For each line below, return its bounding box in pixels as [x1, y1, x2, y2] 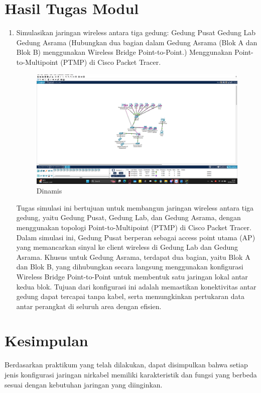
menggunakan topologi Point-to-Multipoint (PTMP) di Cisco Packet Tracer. [16, 222, 251, 232]
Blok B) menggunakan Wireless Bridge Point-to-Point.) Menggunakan [16, 47, 232, 57]
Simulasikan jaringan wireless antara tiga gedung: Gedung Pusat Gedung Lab [16, 27, 256, 38]
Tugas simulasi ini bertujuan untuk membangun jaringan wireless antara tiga [16, 202, 254, 213]
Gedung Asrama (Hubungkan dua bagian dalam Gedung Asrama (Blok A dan [16, 37, 257, 47]
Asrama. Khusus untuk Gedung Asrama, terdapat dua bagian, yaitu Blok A [16, 251, 250, 262]
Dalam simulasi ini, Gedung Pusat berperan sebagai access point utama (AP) [16, 232, 255, 242]
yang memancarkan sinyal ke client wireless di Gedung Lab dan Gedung [16, 242, 238, 252]
